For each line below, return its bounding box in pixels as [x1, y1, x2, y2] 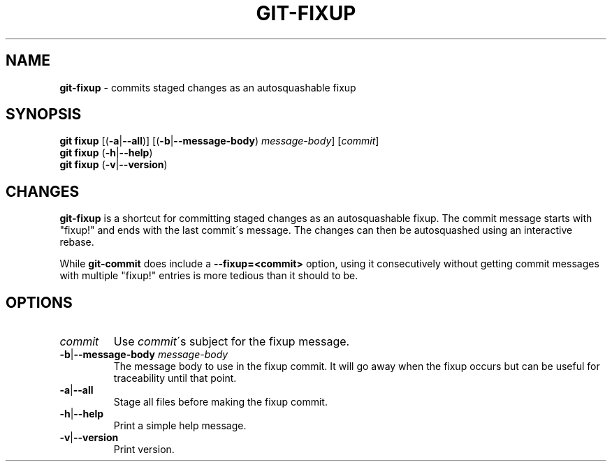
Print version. [113, 443, 175, 456]
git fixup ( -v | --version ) [59, 158, 168, 171]
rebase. [59, 236, 94, 249]
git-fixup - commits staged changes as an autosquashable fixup [59, 81, 356, 94]
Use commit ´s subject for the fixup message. [113, 334, 350, 349]
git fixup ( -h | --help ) [59, 147, 153, 159]
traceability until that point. [113, 372, 237, 385]
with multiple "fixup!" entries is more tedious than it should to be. [59, 269, 358, 282]
